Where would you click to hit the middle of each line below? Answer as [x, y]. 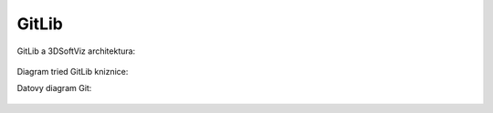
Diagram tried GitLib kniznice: [73, 71]
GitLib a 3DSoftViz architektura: [76, 51]
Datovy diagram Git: [54, 88]
